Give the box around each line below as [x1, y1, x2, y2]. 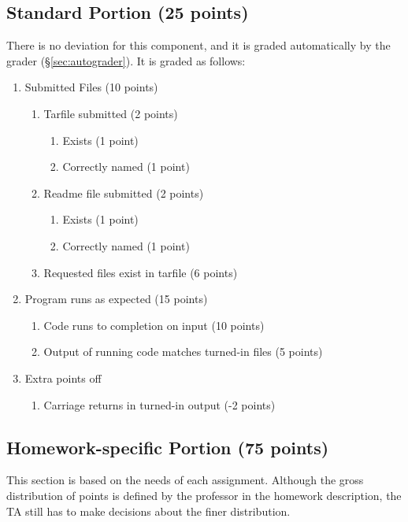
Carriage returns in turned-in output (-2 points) [43, 396, 276, 413]
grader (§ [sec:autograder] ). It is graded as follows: [6, 52, 246, 68]
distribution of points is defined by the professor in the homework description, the [6, 487, 402, 503]
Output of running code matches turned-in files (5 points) [43, 343, 323, 360]
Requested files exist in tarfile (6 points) [43, 264, 238, 280]
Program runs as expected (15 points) [24, 291, 208, 307]
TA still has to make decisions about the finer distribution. [6, 502, 291, 519]
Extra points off [24, 369, 102, 386]
